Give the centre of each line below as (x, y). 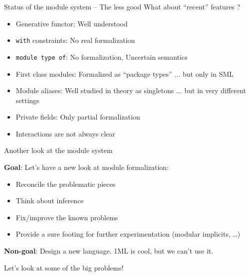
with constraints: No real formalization (75, 40)
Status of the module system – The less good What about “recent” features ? (122, 6)
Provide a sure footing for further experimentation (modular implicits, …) (128, 234)
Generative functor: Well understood (72, 23)
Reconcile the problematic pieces (66, 184)
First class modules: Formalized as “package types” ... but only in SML (125, 73)
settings (27, 100)
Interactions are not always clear (65, 133)
